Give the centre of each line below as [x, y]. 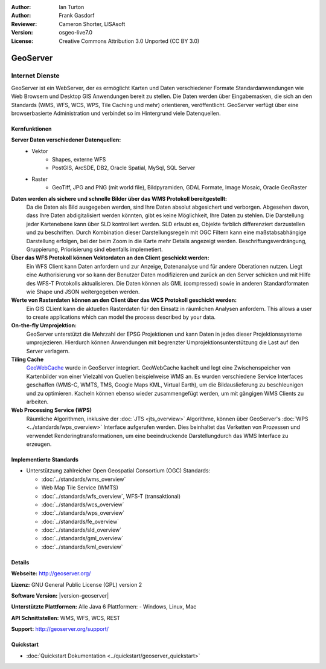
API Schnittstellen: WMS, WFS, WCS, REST [66, 618]
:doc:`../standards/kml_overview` [82, 547]
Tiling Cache [27, 359]
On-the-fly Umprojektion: [44, 325]
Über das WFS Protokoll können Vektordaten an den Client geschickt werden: [110, 258]
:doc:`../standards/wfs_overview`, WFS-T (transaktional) [111, 496]
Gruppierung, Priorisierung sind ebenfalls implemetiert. [94, 249]
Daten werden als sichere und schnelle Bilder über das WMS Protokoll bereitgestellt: [119, 198]
